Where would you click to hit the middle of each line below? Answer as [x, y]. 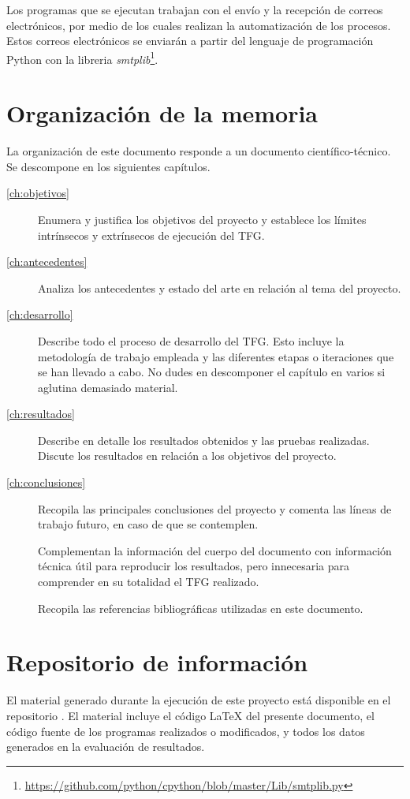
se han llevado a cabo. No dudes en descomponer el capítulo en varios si [212, 372]
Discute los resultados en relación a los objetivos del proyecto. [187, 456]
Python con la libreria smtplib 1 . [82, 58]
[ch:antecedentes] [47, 261]
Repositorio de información [157, 662]
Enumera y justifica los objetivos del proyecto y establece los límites [202, 219]
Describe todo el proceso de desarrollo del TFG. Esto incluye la [191, 340]
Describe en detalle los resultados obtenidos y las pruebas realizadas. [204, 440]
